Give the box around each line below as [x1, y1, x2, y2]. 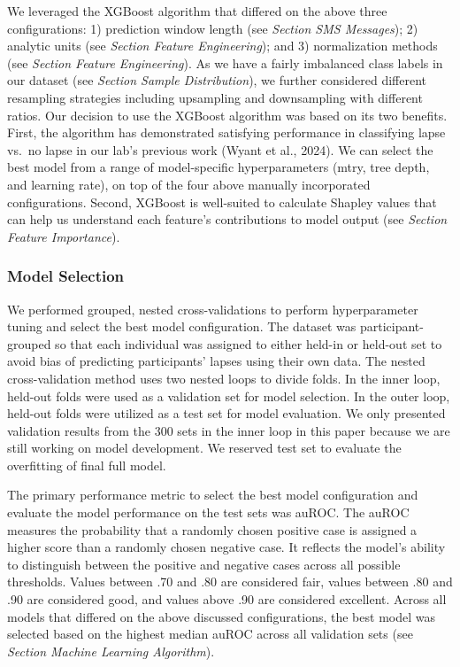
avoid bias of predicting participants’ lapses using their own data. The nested [7, 352, 425, 370]
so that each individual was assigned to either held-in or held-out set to [55, 334, 442, 353]
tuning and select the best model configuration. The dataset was [7, 317, 356, 336]
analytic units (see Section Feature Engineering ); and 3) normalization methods [7, 36, 438, 55]
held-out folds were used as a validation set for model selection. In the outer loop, [7, 386, 450, 405]
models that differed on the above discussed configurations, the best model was [7, 607, 435, 625]
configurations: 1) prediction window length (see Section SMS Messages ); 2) [7, 19, 418, 37]
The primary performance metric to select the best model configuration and [7, 485, 418, 504]
